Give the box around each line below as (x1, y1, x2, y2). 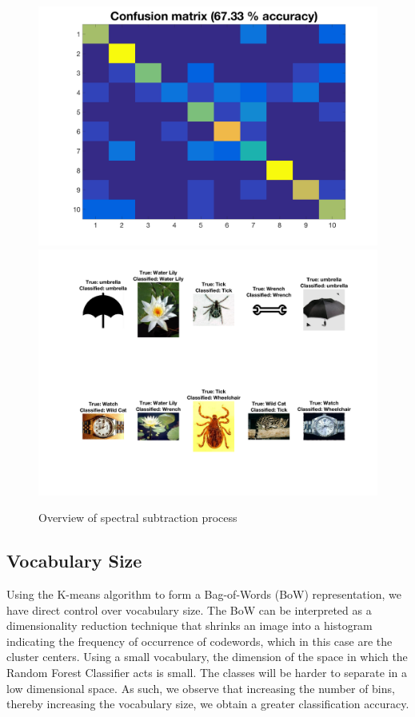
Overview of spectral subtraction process (38, 509, 237, 526)
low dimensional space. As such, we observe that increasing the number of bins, (6, 679, 395, 696)
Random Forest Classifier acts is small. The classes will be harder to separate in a (6, 663, 408, 680)
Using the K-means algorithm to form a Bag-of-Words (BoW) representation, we (6, 586, 401, 602)
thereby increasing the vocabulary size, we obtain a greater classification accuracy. (6, 695, 409, 712)
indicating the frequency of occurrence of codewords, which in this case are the (6, 632, 393, 649)
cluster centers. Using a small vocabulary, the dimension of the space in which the (6, 648, 408, 665)
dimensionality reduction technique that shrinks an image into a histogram (6, 617, 373, 634)
